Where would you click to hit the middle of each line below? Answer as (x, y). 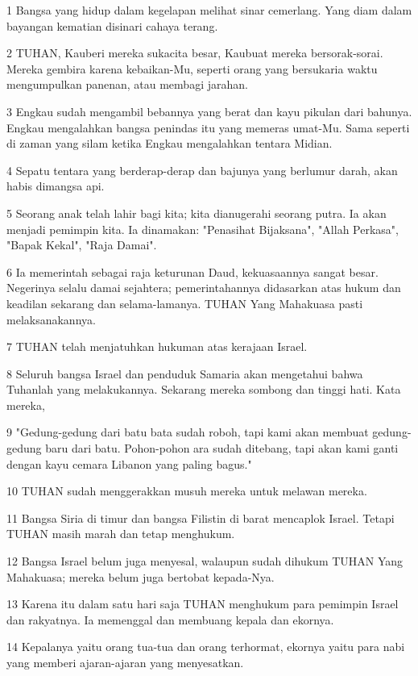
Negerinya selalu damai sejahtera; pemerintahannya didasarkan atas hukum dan (204, 288)
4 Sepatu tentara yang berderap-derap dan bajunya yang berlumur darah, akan (202, 170)
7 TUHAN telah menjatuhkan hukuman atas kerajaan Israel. (157, 346)
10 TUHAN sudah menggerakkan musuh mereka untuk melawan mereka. (187, 491)
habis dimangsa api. (56, 186)
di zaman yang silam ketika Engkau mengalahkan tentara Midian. (170, 143)
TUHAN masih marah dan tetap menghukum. (121, 534)
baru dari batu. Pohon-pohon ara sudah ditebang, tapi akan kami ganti (222, 448)
